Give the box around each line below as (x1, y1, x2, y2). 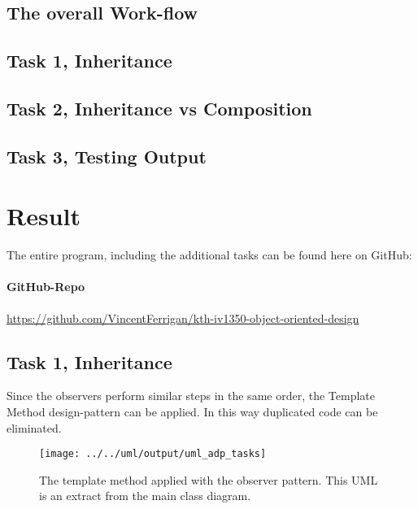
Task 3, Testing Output (7, 143, 207, 168)
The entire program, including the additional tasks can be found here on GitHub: (7, 246, 412, 263)
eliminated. (7, 419, 62, 436)
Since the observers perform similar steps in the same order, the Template (7, 387, 375, 404)
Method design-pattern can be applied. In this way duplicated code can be (7, 403, 378, 420)
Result (7, 199, 81, 233)
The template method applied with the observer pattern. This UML (39, 471, 378, 488)
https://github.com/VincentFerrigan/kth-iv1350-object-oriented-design (7, 309, 359, 326)
